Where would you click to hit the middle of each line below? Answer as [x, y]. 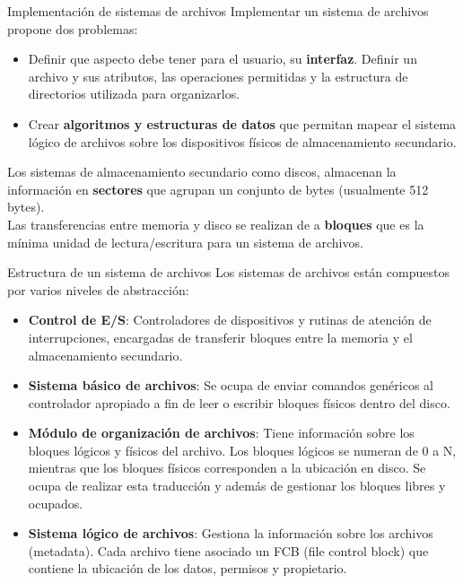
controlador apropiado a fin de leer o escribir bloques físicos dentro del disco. [239, 402]
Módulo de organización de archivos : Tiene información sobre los [221, 433]
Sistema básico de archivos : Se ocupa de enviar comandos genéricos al [231, 385]
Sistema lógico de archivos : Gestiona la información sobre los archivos [231, 533]
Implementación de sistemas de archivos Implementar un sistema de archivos [218, 11]
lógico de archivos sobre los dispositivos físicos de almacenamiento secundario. [242, 141]
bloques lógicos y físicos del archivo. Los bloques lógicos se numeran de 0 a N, [242, 450]
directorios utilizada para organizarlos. [134, 94]
